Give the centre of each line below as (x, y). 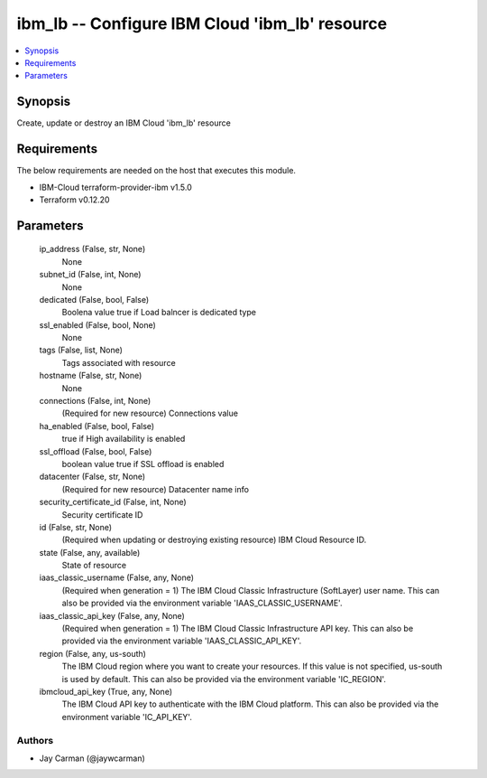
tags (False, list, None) (81, 350)
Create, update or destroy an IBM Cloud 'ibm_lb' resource (124, 123)
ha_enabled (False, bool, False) (97, 426)
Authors (35, 740)
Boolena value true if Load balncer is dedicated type (159, 313)
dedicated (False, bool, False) (94, 299)
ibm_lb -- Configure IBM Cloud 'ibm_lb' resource (202, 23)
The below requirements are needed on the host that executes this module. (156, 171)
